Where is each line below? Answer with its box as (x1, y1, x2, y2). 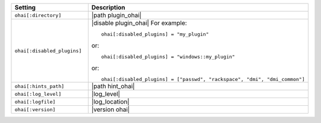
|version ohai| (91, 105, 130, 114)
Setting (14, 4, 36, 11)
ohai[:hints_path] (14, 83, 65, 89)
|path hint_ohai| (91, 82, 135, 90)
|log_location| (91, 98, 130, 106)
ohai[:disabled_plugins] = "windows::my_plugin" (101, 54, 235, 60)
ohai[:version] (14, 106, 56, 112)
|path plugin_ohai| (91, 11, 142, 19)
